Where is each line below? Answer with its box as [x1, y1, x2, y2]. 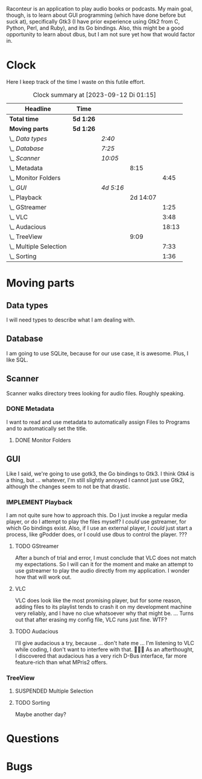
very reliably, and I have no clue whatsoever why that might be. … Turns [14, 609, 194, 617]
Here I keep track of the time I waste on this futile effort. [6, 78, 145, 85]
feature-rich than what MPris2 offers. [14, 658, 108, 666]
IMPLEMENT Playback [6, 498, 73, 506]
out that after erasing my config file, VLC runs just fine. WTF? [14, 615, 168, 623]
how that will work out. [14, 573, 72, 580]
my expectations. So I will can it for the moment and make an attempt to [14, 561, 194, 568]
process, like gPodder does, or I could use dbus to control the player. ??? [6, 530, 188, 538]
